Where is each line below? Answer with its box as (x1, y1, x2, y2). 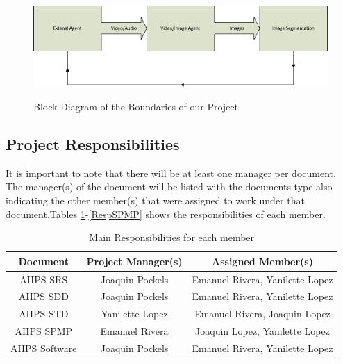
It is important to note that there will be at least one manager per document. (6, 165, 336, 180)
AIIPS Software (10, 340, 77, 355)
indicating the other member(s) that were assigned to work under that (6, 192, 305, 207)
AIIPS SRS (19, 272, 68, 286)
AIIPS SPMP (15, 324, 73, 338)
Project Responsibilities (6, 133, 180, 154)
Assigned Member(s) (212, 254, 313, 268)
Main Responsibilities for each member (89, 230, 255, 245)
